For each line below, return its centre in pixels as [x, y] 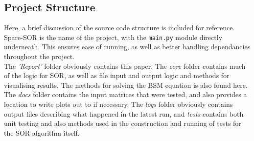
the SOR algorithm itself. [42, 132]
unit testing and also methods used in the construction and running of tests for [123, 123]
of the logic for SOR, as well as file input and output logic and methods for [117, 75]
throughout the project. [39, 56]
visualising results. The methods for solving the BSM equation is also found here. [126, 85]
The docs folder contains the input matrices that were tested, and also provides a [126, 94]
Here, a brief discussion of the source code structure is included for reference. [119, 28]
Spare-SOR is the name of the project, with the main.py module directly [113, 37]
